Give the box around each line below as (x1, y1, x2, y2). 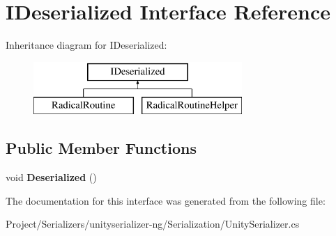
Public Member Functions (6, 137, 197, 159)
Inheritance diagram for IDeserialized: (6, 38, 167, 52)
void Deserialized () (6, 170, 97, 184)
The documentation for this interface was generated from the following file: (6, 193, 326, 207)
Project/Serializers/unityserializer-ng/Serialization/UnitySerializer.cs (6, 217, 300, 231)
